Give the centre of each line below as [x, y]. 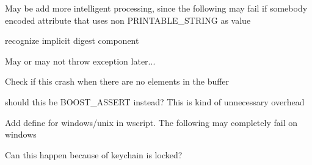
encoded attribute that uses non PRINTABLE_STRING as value [128, 20]
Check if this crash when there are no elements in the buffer [117, 81]
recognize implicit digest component [72, 40]
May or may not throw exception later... [80, 61]
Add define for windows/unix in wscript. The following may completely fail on [151, 122]
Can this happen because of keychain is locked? [94, 154]
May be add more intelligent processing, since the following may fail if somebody [156, 8]
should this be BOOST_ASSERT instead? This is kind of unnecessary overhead [155, 101]
